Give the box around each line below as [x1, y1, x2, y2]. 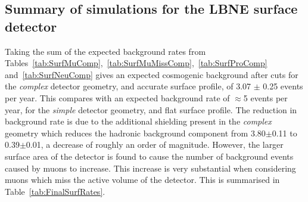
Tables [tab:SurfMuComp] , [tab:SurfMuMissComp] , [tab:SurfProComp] [5, 57, 267, 69]
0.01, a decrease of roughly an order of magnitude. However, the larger [26, 138, 284, 151]
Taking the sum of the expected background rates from [5, 45, 206, 57]
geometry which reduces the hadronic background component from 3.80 [5, 126, 266, 139]
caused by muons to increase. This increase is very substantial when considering [5, 161, 296, 174]
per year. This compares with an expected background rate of [5, 91, 230, 104]
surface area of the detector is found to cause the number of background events [5, 150, 294, 162]
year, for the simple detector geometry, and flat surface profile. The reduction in [5, 103, 297, 116]
